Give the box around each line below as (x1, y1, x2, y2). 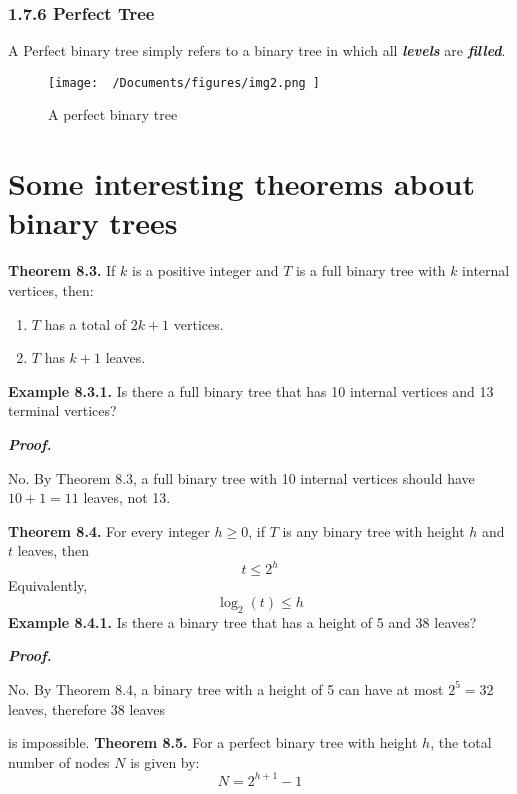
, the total (430, 732, 492, 753)
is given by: (130, 751, 200, 772)
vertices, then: (8, 279, 94, 300)
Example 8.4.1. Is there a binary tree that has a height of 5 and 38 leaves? (8, 611, 477, 632)
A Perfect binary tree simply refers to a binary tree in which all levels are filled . (8, 40, 506, 61)
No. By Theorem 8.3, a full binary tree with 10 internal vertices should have (8, 467, 475, 488)
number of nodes (8, 751, 110, 772)
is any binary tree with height (282, 520, 465, 541)
